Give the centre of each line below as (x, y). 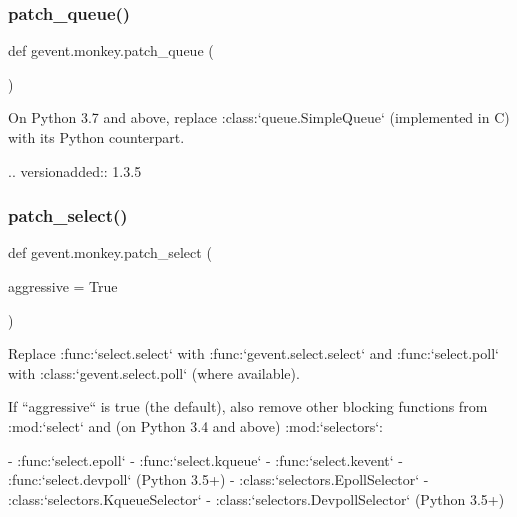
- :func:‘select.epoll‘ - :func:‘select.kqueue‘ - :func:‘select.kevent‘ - (205, 459)
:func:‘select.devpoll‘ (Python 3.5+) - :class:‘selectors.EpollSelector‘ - (218, 479)
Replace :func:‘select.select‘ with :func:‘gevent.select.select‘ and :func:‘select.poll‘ (253, 353)
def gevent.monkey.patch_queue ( (111, 50)
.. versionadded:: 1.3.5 (75, 170)
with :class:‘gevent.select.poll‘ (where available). (154, 372)
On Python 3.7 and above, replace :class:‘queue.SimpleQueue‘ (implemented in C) (259, 117)
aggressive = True (63, 286)
